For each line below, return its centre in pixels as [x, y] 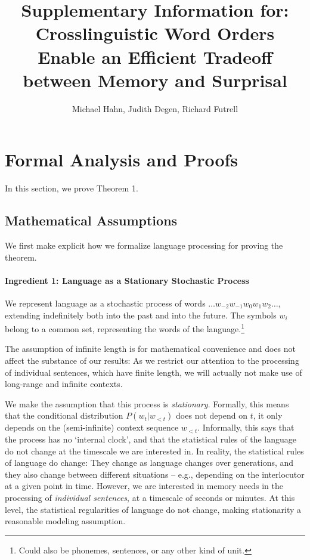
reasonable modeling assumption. [65, 521]
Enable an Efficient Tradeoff [155, 56]
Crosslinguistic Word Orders [155, 33]
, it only [268, 415]
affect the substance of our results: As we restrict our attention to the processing [152, 361]
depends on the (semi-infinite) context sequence [92, 427]
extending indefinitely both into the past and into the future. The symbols [141, 315]
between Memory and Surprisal [155, 80]
